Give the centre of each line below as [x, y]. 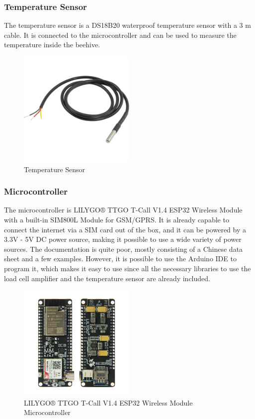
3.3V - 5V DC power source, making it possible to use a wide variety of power [123, 239]
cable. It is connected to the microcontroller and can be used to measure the [120, 35]
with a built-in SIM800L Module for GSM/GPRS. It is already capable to [117, 219]
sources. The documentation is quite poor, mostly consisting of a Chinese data [124, 249]
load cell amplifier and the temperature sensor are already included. [107, 278]
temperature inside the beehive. [52, 45]
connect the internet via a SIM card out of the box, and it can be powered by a [125, 229]
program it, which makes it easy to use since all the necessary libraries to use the [127, 268]
